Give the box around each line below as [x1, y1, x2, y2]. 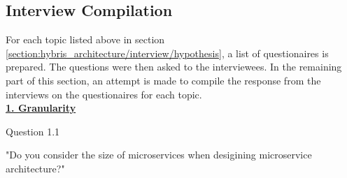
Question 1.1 [6, 124, 60, 138]
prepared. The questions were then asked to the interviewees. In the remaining [6, 59, 342, 74]
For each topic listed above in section [6, 32, 165, 47]
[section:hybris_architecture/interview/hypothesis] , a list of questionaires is [6, 45, 329, 60]
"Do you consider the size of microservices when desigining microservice [6, 147, 312, 162]
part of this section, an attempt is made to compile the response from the [6, 73, 321, 87]
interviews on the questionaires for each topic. [6, 87, 202, 101]
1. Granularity [6, 101, 76, 115]
